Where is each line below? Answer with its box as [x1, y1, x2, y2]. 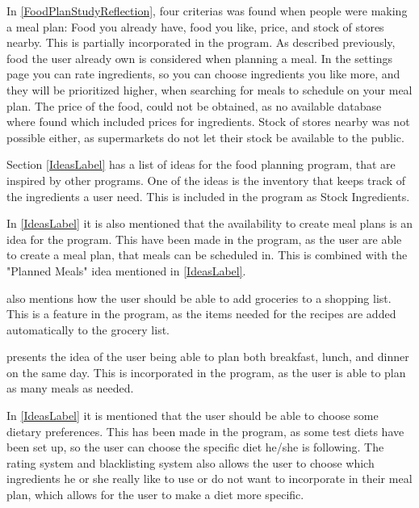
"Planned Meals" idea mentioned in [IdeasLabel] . [6, 262, 246, 279]
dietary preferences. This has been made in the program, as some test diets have [6, 422, 404, 439]
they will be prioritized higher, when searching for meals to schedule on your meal [6, 81, 413, 98]
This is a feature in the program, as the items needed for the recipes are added [6, 305, 396, 322]
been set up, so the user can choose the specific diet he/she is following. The [6, 439, 384, 456]
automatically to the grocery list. [6, 321, 170, 338]
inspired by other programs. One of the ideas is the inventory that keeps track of [6, 171, 406, 188]
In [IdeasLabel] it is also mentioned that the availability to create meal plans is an [6, 215, 413, 232]
